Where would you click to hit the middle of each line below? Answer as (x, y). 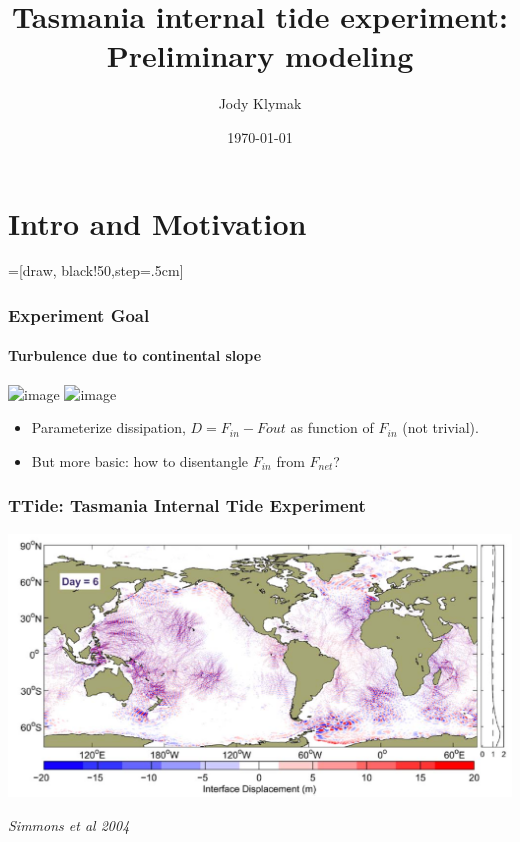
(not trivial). (440, 427)
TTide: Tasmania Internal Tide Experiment (187, 505)
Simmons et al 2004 (69, 824)
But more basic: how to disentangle (139, 460)
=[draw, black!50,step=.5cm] (96, 270)
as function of (332, 427)
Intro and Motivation (157, 222)
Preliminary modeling (260, 55)
